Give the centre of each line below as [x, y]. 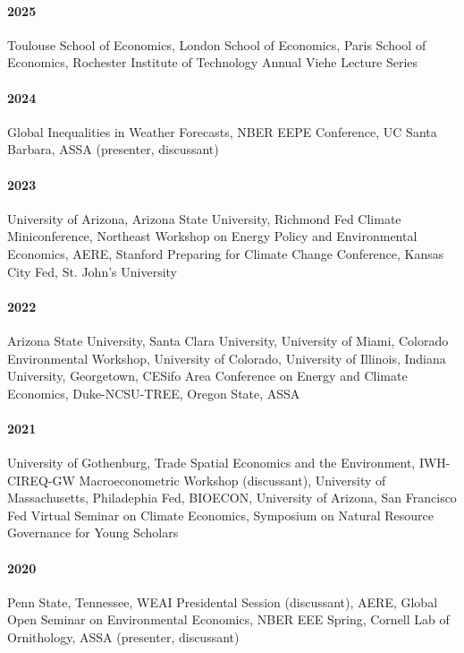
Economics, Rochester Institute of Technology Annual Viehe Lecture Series [213, 62]
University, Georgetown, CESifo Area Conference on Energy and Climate [207, 376]
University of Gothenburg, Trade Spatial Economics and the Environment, [211, 463]
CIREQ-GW [41, 480]
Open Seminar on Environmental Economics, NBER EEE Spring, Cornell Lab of [228, 619]
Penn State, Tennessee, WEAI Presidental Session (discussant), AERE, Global [223, 601]
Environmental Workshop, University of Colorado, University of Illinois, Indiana [227, 358]
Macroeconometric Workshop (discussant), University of [232, 480]
